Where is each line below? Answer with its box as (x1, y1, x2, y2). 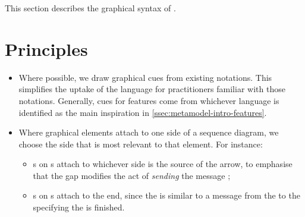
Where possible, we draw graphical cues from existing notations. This (18, 71, 272, 83)
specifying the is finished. (33, 201, 125, 213)
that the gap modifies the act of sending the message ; (33, 169, 231, 181)
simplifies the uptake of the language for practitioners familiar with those (18, 83, 285, 95)
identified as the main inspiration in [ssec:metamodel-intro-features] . (18, 106, 267, 118)
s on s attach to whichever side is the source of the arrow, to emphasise (33, 158, 293, 170)
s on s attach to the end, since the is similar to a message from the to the (33, 189, 300, 202)
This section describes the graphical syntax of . (5, 2, 176, 14)
